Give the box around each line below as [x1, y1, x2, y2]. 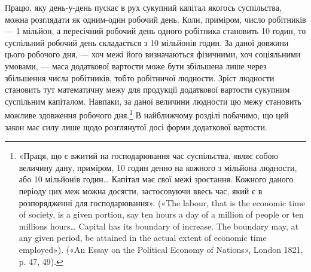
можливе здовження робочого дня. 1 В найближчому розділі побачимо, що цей [5, 107, 289, 121]
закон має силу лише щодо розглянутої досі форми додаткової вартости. [5, 120, 267, 133]
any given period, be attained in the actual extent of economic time [19, 231, 267, 244]
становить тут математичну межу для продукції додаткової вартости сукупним [5, 83, 290, 96]
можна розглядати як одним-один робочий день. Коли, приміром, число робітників [5, 13, 306, 25]
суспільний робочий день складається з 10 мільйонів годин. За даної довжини [5, 36, 289, 48]
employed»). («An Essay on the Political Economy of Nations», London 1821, [19, 243, 303, 255]
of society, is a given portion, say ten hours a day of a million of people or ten [19, 208, 304, 221]
